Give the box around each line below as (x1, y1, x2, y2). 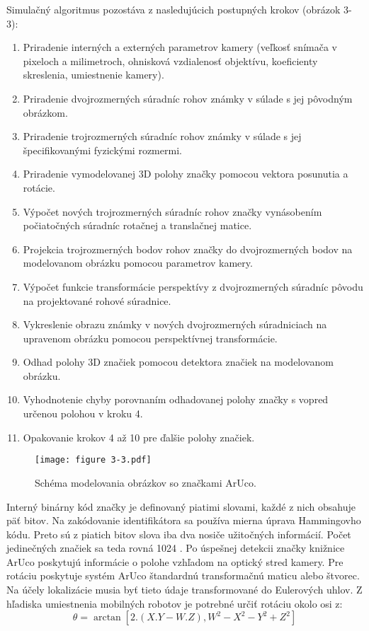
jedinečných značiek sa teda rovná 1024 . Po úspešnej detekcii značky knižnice (6, 540, 345, 555)
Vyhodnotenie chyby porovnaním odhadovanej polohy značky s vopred (23, 392, 329, 407)
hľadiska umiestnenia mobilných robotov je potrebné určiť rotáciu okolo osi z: (6, 596, 343, 610)
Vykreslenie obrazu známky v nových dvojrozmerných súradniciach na (23, 317, 327, 332)
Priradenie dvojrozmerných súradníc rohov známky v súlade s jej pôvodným (23, 91, 353, 105)
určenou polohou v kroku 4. (23, 406, 143, 421)
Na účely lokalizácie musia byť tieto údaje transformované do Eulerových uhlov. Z (6, 582, 363, 597)
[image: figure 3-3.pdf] (35, 455, 152, 465)
